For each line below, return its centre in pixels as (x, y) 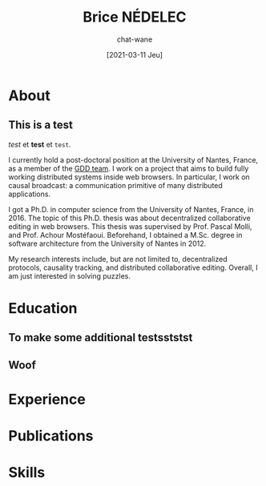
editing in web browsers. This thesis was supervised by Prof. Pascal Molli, (130, 226)
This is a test (41, 125)
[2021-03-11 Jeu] (135, 54)
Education (43, 308)
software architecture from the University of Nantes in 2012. (107, 243)
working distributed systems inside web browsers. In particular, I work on (129, 177)
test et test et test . (40, 144)
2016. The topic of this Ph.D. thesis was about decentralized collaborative (129, 218)
